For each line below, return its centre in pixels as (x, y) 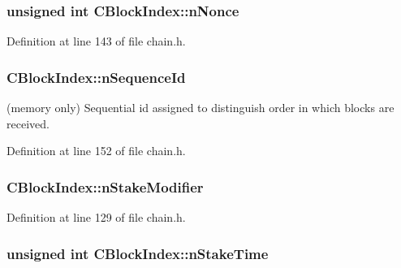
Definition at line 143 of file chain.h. (96, 41)
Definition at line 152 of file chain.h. (96, 151)
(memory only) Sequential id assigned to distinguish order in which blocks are (200, 108)
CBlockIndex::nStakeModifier (105, 186)
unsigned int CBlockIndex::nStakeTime (138, 253)
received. (28, 123)
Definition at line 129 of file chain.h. (96, 217)
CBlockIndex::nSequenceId (96, 77)
